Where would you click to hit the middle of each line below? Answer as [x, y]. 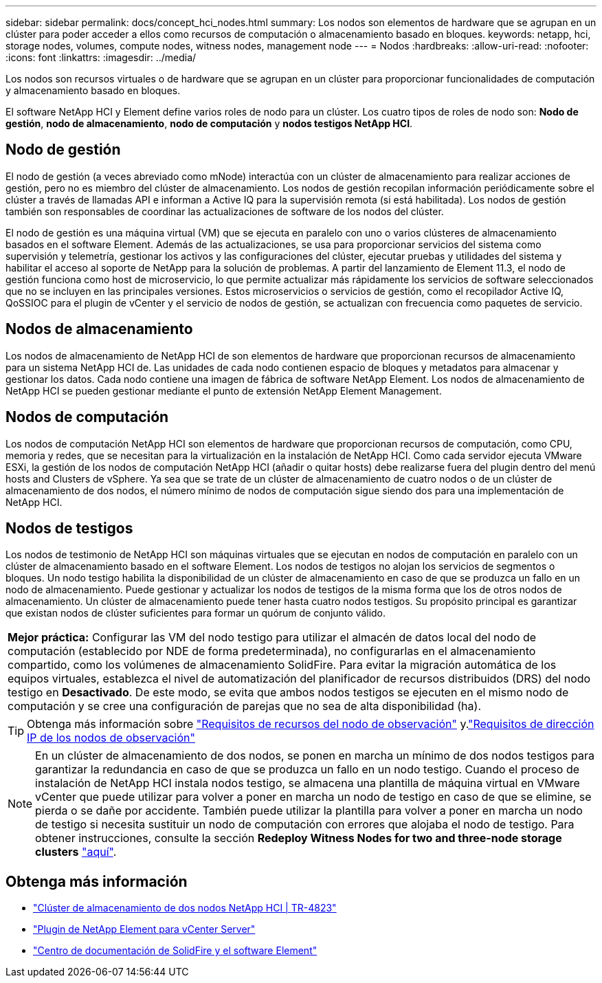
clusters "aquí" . [76, 852]
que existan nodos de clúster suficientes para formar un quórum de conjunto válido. [196, 613]
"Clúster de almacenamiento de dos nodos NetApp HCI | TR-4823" [185, 908]
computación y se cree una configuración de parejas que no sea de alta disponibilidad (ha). [244, 706]
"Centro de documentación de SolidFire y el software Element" [175, 951]
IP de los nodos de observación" [111, 738]
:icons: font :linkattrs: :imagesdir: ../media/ [101, 57]
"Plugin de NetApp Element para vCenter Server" [144, 929]
